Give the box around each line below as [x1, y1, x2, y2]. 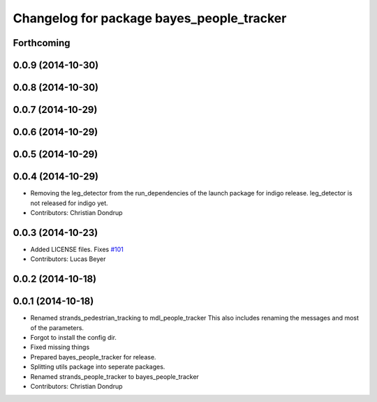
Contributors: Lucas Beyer [30, 255, 106, 263]
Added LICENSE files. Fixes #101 [30, 245, 124, 253]
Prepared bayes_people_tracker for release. [30, 352, 156, 361]
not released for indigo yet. [30, 199, 108, 207]
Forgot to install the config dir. [30, 333, 117, 341]
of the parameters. [30, 323, 84, 332]
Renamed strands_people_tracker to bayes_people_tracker [30, 372, 199, 380]
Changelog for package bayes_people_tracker [13, 10, 287, 26]
